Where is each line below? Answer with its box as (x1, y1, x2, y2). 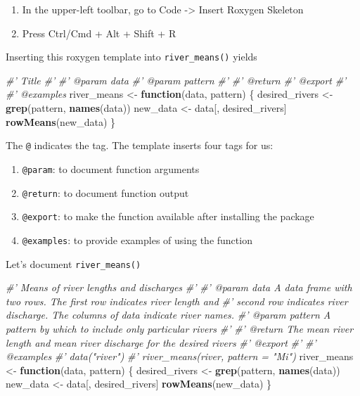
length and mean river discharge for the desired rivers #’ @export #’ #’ (6, 335, 316, 350)
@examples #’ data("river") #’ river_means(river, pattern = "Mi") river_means (6, 349, 354, 364)
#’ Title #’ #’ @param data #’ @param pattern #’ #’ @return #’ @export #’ (6, 72, 347, 87)
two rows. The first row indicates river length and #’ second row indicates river (6, 293, 348, 308)
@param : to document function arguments (22, 161, 200, 176)
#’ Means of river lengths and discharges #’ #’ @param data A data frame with (6, 280, 352, 295)
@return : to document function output (22, 185, 189, 200)
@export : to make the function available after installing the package (22, 209, 314, 224)
